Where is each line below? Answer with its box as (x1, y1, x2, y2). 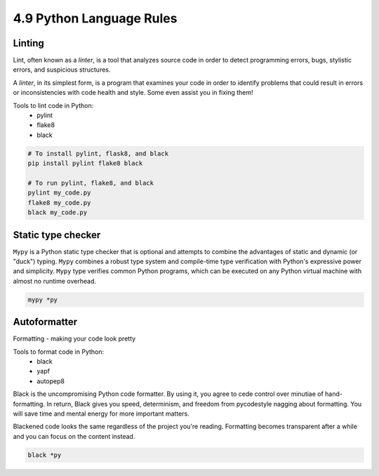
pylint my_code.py (27, 189, 91, 197)
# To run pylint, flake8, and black (27, 179, 154, 187)
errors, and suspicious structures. (13, 65, 111, 74)
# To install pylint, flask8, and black (27, 150, 168, 157)
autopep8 (36, 376, 65, 385)
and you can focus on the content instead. (13, 432, 135, 440)
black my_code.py (27, 209, 88, 217)
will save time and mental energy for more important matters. (13, 409, 189, 418)
